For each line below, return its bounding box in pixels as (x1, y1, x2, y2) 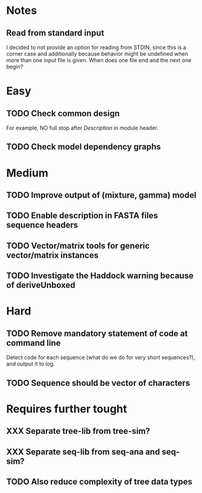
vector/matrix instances (6, 250, 99, 260)
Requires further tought (6, 402, 128, 416)
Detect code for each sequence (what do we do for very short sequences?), (6, 354, 195, 361)
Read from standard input (6, 28, 104, 38)
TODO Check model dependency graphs (6, 142, 161, 152)
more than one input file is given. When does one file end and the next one (6, 57, 192, 64)
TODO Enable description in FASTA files (6, 211, 159, 221)
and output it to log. (6, 361, 55, 368)
